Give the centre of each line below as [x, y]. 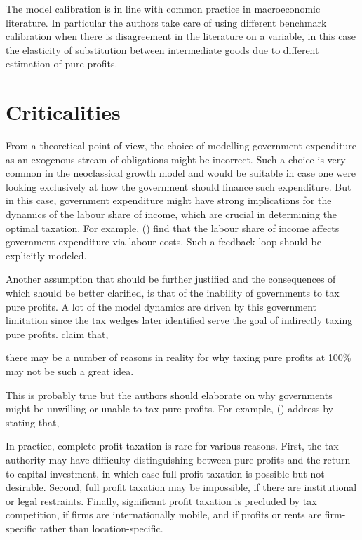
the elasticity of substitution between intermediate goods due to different [162, 49]
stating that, [33, 422]
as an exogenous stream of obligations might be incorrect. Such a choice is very [176, 159]
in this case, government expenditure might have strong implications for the [169, 200]
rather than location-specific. [101, 528]
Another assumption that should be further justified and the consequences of [171, 279]
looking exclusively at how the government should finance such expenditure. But [179, 186]
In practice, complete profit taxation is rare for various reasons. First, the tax [172, 446]
